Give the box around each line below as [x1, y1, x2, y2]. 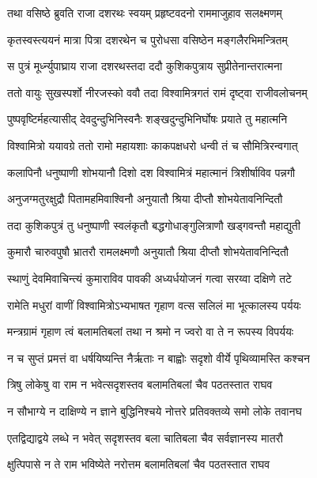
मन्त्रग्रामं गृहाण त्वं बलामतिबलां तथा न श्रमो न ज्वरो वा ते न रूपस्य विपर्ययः [7, 323, 294, 340]
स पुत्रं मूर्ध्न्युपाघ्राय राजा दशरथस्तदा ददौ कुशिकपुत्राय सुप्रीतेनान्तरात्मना [7, 58, 282, 74]
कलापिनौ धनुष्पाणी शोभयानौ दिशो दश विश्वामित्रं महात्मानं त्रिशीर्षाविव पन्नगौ [7, 164, 296, 180]
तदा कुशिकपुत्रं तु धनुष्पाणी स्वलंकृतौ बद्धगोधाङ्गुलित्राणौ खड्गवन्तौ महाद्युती [7, 216, 300, 233]
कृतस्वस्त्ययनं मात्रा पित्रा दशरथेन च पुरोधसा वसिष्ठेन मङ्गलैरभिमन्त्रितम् [7, 31, 288, 47]
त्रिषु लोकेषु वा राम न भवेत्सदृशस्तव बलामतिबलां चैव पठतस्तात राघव [7, 376, 273, 393]
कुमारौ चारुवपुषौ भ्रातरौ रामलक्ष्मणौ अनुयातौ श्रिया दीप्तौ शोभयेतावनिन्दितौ [7, 243, 289, 260]
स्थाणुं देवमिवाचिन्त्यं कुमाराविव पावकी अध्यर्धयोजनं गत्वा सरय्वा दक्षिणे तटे [7, 269, 292, 286]
